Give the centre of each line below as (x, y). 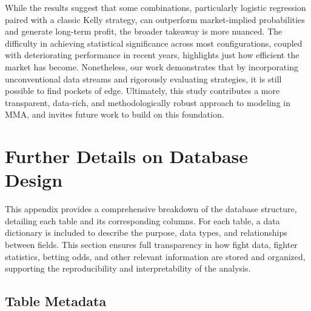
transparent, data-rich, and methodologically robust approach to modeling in (148, 102)
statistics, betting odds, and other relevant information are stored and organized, (155, 256)
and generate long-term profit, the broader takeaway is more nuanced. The (144, 31)
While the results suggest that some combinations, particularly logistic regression (155, 7)
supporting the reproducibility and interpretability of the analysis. (128, 268)
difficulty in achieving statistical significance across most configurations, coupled (154, 43)
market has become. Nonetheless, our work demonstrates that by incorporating (152, 66)
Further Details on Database (127, 156)
